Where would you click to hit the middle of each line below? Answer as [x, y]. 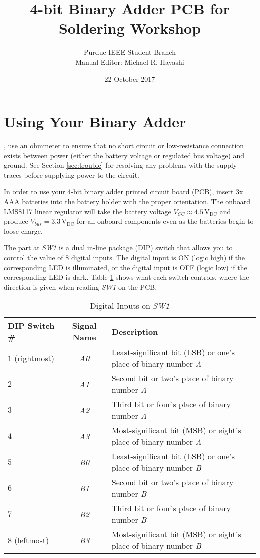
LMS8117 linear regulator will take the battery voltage [88, 211]
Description [135, 331]
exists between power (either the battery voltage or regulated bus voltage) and [124, 155]
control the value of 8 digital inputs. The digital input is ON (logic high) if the [125, 257]
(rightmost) [35, 358]
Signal [84, 326]
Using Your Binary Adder [95, 121]
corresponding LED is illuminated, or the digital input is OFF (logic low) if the [126, 267]
